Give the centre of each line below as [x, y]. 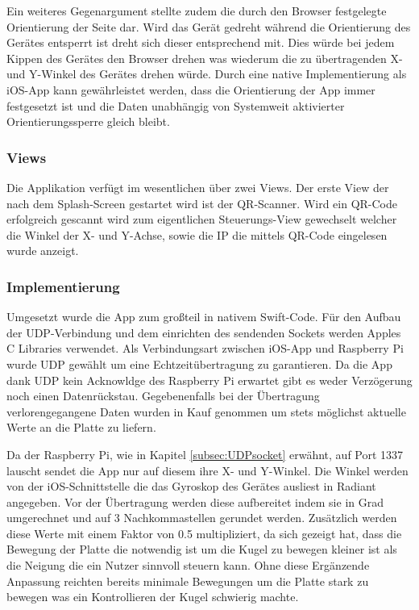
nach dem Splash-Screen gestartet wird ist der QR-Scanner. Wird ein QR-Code [202, 203]
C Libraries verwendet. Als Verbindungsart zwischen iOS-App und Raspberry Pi [205, 348]
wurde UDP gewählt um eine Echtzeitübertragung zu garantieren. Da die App [199, 363]
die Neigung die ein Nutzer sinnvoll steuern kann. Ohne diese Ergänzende [188, 565]
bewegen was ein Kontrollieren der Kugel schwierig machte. [153, 597]
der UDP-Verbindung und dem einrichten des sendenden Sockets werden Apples [204, 332]
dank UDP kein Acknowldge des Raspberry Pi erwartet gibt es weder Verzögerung [209, 380]
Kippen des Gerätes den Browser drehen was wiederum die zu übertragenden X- [205, 58]
